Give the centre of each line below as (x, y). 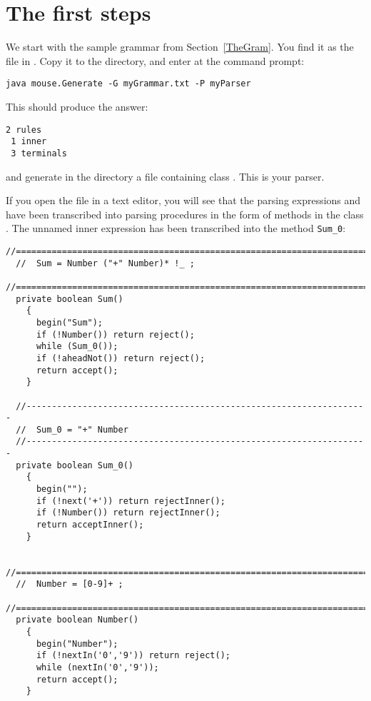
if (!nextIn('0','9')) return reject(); (133, 656)
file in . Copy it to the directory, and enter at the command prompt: (155, 60)
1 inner (29, 142)
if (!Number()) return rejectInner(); (128, 513)
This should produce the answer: (77, 106)
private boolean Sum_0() (75, 465)
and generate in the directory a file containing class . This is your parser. (165, 176)
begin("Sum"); (70, 322)
